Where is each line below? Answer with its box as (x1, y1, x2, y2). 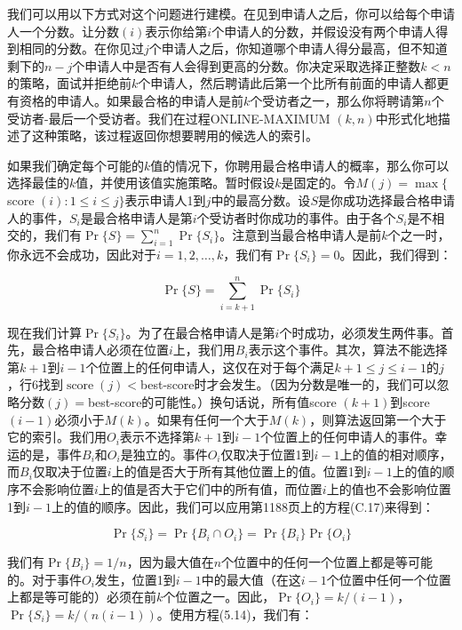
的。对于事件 (7, 570, 82, 588)
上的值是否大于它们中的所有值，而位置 (98, 479, 323, 498)
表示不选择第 (119, 427, 195, 446)
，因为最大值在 (126, 553, 214, 571)
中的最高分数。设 (211, 190, 311, 209)
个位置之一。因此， (163, 587, 275, 606)
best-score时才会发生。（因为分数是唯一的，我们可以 (140, 375, 437, 394)
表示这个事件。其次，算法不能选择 (248, 340, 448, 359)
